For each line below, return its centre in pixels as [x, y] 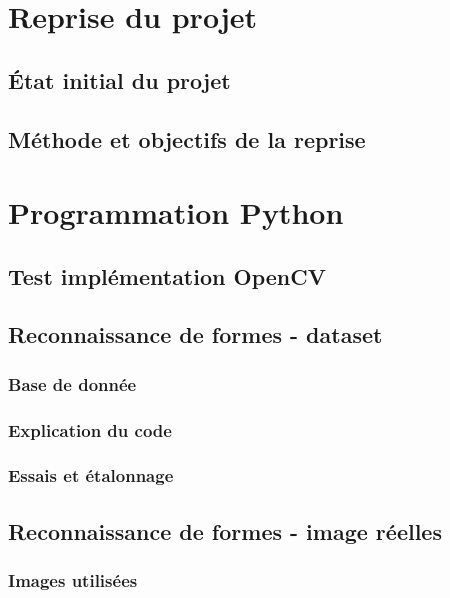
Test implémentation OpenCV [167, 275]
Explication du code [90, 429]
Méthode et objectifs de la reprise [187, 138]
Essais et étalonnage [91, 475]
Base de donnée [72, 383]
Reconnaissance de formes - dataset [195, 334]
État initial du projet [119, 79]
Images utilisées [73, 580]
